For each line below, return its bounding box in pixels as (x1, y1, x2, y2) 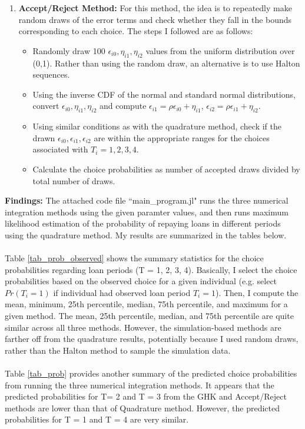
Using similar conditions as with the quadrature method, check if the (32, 120, 281, 132)
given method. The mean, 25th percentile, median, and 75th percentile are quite (5, 310, 294, 322)
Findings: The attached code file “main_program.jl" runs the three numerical (5, 194, 289, 207)
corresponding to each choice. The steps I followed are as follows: (18, 25, 253, 37)
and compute (100, 99, 147, 112)
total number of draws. (32, 174, 115, 187)
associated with (32, 143, 88, 155)
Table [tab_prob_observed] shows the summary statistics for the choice (5, 252, 264, 264)
